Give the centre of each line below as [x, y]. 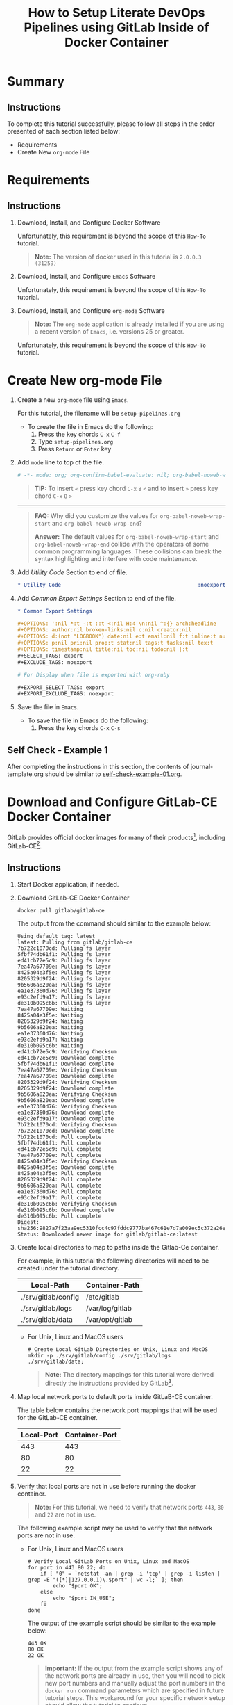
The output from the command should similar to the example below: [114, 923]
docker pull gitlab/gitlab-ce [61, 911]
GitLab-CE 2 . [25, 845]
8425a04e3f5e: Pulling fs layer [64, 973]
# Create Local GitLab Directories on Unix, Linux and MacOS [118, 1350]
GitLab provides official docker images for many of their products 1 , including [116, 837]
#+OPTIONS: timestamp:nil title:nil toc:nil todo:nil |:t [103, 649]
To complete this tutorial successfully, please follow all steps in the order [111, 124]
